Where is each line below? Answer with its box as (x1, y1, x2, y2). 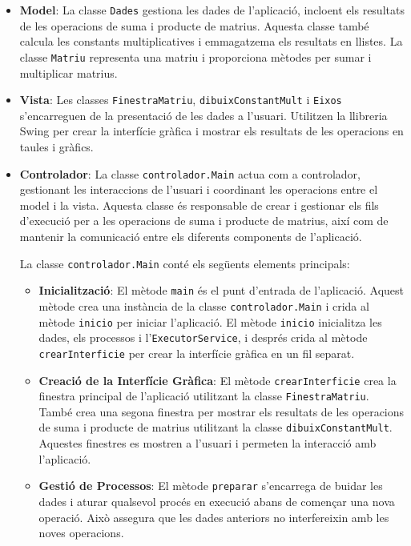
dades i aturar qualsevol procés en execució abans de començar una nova (38, 492, 395, 509)
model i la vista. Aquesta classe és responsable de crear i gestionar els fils (19, 196, 379, 213)
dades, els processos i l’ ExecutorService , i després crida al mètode (38, 329, 368, 346)
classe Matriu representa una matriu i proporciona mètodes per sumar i (19, 48, 372, 65)
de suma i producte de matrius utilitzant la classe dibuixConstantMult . (38, 419, 393, 436)
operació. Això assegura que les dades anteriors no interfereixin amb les (38, 508, 389, 525)
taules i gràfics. (19, 138, 94, 155)
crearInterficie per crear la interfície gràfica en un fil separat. (38, 344, 355, 361)
